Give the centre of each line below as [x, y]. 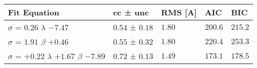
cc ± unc [131, 12]
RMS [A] [179, 12]
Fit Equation [34, 12]
